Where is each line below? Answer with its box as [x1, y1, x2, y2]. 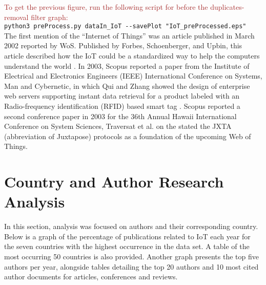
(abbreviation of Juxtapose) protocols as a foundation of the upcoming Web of [4, 130, 251, 141]
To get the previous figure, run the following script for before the [4, 2, 208, 12]
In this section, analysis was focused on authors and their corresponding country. [4, 221, 258, 232]
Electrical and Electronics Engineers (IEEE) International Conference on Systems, [4, 70, 262, 81]
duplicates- [210, 2, 244, 12]
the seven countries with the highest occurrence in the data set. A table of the [4, 241, 250, 252]
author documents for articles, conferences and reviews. [4, 271, 178, 282]
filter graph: [31, 11, 68, 22]
